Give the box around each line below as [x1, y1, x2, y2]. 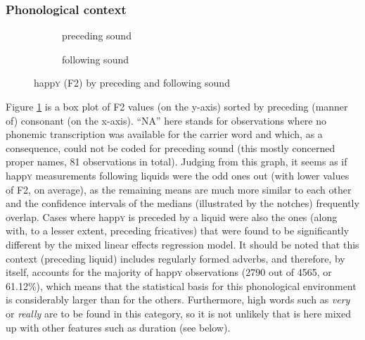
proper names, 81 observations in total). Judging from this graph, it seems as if [6, 154, 347, 169]
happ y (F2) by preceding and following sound [34, 75, 230, 90]
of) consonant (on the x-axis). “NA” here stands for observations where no [6, 113, 326, 127]
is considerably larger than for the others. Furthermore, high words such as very [6, 292, 350, 307]
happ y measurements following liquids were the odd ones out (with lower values [6, 168, 350, 182]
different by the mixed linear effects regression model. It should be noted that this [6, 237, 359, 251]
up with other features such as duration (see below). [6, 320, 231, 334]
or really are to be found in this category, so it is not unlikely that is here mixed [6, 306, 351, 320]
